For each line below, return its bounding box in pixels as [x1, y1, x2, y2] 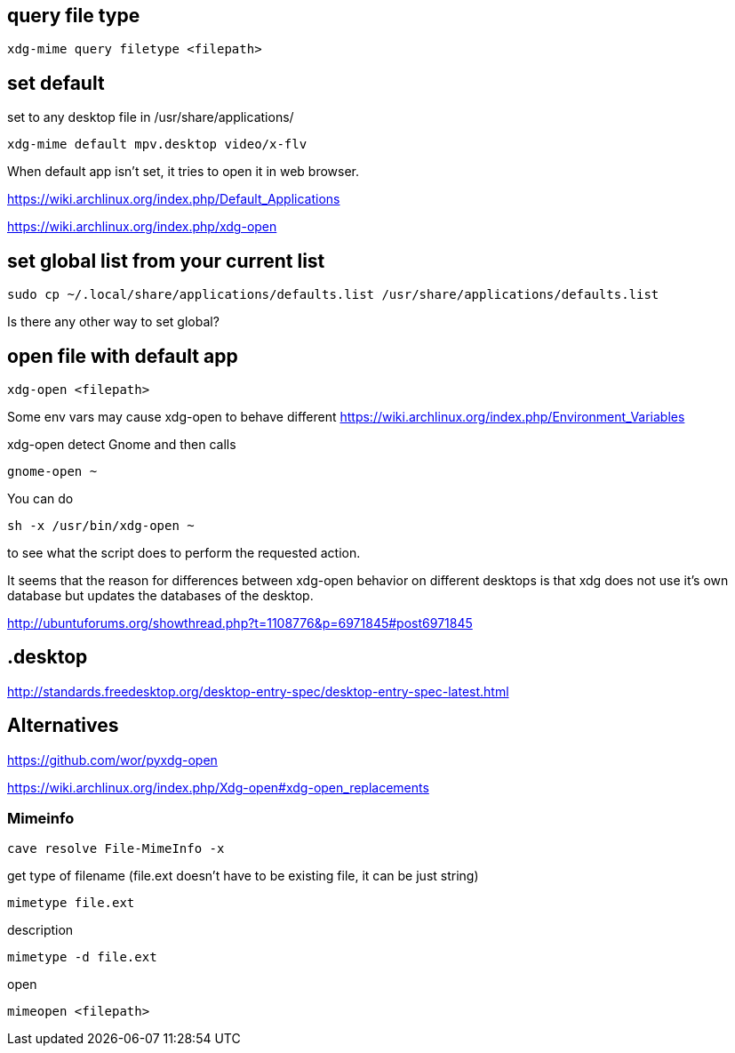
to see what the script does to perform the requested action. [7, 544, 361, 560]
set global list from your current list [7, 249, 325, 272]
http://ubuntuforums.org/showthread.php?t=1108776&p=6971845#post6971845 [7, 615, 473, 631]
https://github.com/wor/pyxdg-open [7, 752, 218, 768]
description [7, 922, 74, 938]
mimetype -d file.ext [7, 950, 157, 965]
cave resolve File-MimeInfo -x [7, 841, 225, 856]
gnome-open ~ [7, 463, 98, 478]
